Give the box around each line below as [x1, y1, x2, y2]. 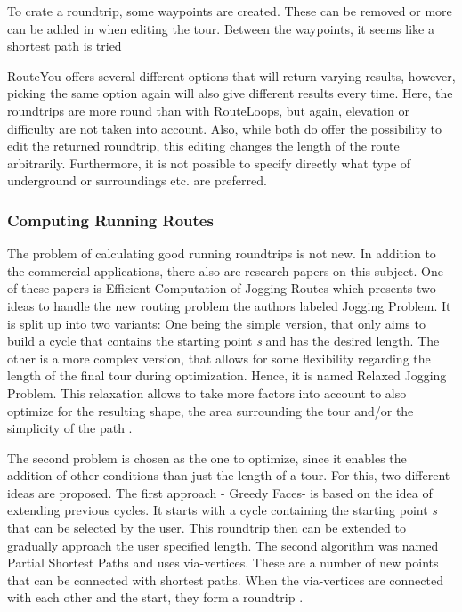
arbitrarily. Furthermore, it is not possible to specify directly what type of [7, 153, 411, 172]
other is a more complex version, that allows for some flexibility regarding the [7, 348, 431, 367]
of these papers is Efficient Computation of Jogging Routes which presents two [7, 279, 436, 298]
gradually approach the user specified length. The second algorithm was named [7, 535, 439, 554]
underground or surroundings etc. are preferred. [7, 171, 267, 190]
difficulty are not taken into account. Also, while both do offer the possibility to [7, 118, 442, 137]
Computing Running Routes [7, 208, 214, 231]
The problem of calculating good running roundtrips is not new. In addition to [7, 244, 436, 263]
